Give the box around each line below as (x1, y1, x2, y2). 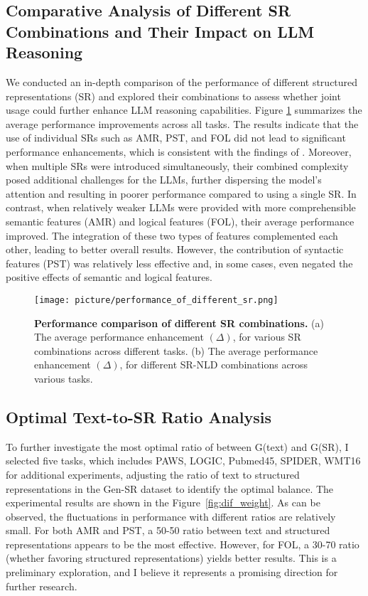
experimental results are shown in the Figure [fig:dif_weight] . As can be (6, 495, 320, 510)
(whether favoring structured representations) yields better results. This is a (6, 550, 337, 565)
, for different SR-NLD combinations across (119, 357, 308, 372)
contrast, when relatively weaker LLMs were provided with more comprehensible (6, 200, 356, 215)
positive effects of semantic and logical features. (6, 270, 212, 284)
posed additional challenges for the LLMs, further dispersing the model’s (6, 172, 322, 187)
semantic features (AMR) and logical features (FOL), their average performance (6, 213, 355, 228)
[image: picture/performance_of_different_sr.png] (34, 294, 278, 305)
